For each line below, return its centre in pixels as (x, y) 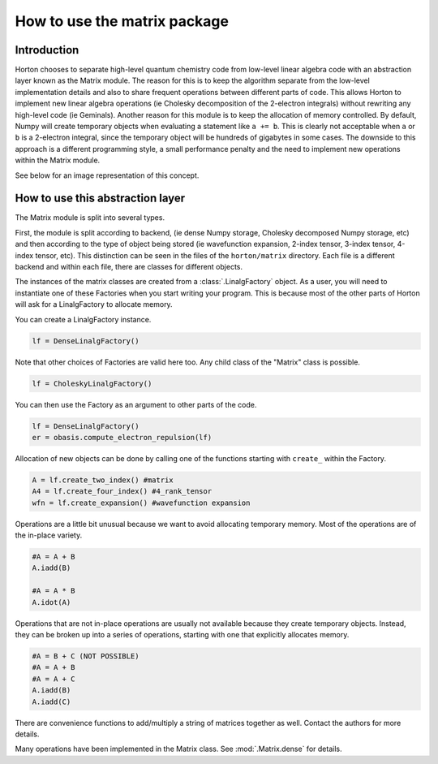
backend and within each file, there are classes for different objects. (129, 267)
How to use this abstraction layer (100, 199)
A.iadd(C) (52, 701)
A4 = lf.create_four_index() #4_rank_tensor (122, 492)
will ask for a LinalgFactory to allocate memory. (94, 304)
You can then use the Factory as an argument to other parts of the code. (136, 404)
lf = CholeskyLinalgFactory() (92, 383)
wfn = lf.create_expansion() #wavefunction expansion (141, 503)
